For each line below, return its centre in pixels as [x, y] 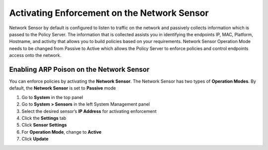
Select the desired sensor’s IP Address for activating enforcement [89, 111]
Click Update [35, 139]
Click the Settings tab [44, 118]
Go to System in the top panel [52, 97]
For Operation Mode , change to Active [62, 132]
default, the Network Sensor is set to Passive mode [63, 88]
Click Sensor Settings [44, 125]
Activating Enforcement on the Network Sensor [109, 13]
